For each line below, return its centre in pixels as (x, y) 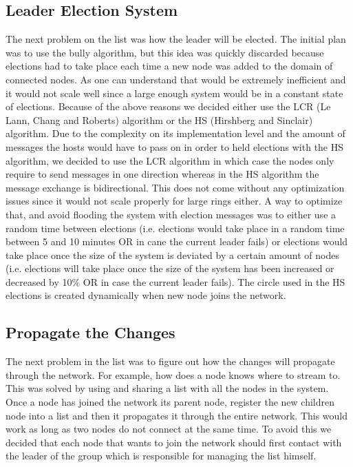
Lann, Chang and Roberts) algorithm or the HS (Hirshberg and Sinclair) (159, 120)
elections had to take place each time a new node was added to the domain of (169, 66)
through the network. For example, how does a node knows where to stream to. (173, 374)
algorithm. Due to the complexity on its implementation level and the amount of (175, 133)
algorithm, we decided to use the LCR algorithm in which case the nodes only (170, 160)
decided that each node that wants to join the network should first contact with (174, 442)
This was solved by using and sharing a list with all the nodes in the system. (167, 388)
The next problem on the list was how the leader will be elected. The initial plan (176, 39)
